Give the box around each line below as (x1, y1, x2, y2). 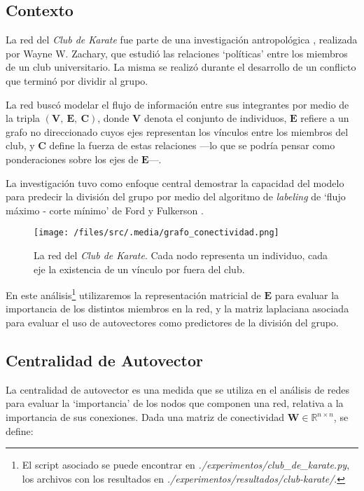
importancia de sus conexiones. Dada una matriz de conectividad (6, 410, 284, 424)
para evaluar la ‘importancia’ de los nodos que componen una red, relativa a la (6, 396, 344, 410)
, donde (97, 111, 129, 125)
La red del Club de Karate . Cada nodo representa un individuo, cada (34, 247, 328, 262)
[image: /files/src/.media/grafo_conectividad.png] (34, 228, 279, 238)
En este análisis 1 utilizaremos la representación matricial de (6, 286, 261, 302)
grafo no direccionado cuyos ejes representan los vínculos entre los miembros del (6, 124, 349, 139)
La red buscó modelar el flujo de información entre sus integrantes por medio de (6, 97, 349, 111)
